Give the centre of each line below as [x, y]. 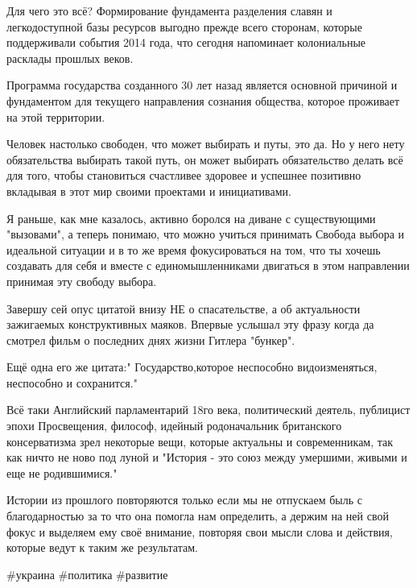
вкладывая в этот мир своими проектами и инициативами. [149, 190]
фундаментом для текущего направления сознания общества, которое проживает [203, 100]
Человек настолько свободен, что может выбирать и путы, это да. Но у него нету [206, 144]
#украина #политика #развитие [87, 574]
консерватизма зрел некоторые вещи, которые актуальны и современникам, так [200, 441]
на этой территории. [56, 116]
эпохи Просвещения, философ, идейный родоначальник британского [174, 426]
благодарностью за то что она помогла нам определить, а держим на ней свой [198, 516]
